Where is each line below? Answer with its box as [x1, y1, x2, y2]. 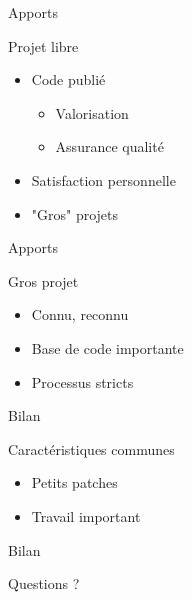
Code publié [31, 69, 106, 90]
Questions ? [8, 573, 80, 594]
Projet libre [8, 35, 79, 56]
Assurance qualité [55, 136, 164, 157]
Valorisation [55, 102, 129, 123]
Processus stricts [31, 371, 134, 392]
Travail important [31, 505, 141, 526]
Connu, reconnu [31, 304, 129, 325]
